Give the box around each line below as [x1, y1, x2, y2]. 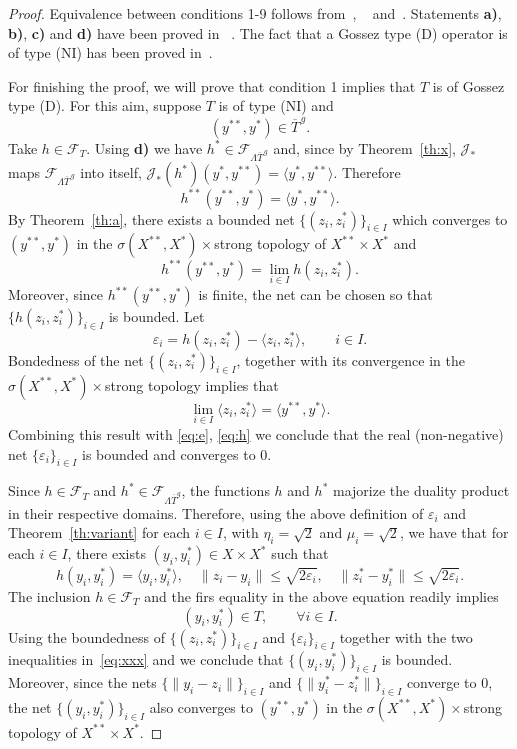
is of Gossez [432, 75, 505, 96]
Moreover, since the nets [8, 672, 157, 693]
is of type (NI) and [218, 95, 334, 116]
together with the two [339, 626, 473, 647]
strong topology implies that [105, 374, 279, 395]
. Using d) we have [86, 137, 203, 158]
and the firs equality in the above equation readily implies [144, 586, 499, 606]
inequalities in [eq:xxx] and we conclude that [8, 649, 284, 670]
